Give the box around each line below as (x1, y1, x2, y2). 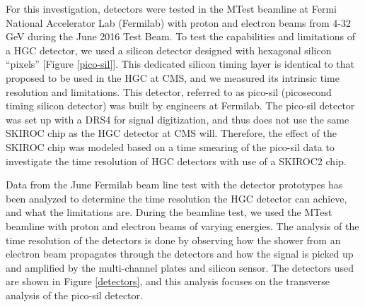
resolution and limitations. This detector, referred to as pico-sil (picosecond (6, 84, 332, 99)
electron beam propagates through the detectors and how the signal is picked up (6, 246, 354, 261)
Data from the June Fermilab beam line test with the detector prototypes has (6, 177, 343, 192)
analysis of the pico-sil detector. (6, 287, 143, 302)
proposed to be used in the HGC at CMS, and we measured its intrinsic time (6, 70, 340, 85)
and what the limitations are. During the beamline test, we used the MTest (6, 205, 332, 219)
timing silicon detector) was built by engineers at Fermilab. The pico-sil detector (6, 98, 355, 113)
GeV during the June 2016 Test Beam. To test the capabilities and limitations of (6, 29, 355, 44)
